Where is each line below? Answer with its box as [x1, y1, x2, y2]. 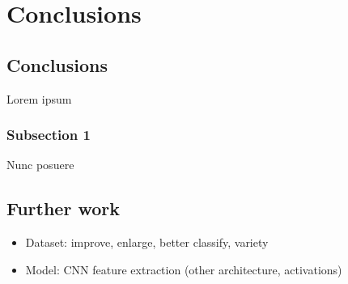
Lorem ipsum [6, 90, 72, 107]
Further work [6, 196, 120, 221]
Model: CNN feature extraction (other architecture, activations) [25, 261, 342, 278]
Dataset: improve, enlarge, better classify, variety [25, 234, 269, 251]
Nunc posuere [6, 156, 74, 173]
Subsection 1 [6, 125, 91, 145]
